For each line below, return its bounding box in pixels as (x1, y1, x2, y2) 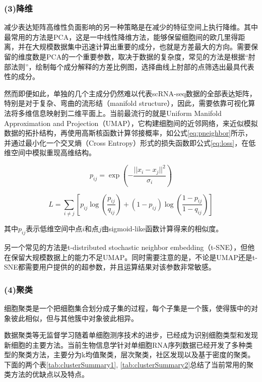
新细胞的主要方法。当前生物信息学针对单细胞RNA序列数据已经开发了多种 (4, 339, 246, 350)
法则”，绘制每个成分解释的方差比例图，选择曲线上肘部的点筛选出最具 (11, 61, 240, 72)
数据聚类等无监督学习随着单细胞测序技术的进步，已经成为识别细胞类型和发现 (4, 330, 258, 340)
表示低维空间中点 (26, 223, 83, 234)
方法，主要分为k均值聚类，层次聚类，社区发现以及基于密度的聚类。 (32, 349, 255, 360)
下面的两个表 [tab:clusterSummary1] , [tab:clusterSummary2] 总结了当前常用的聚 (4, 359, 254, 369)
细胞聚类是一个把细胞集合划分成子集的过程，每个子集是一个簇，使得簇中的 (4, 302, 251, 313)
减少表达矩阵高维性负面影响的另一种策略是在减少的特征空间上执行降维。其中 (4, 22, 258, 32)
